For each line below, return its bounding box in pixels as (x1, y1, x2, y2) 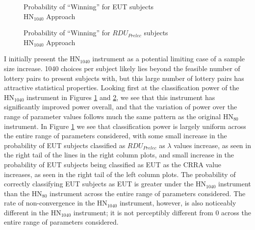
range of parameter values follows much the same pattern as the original (4, 111, 221, 121)
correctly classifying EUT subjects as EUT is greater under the (4, 179, 194, 189)
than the (4, 188, 30, 198)
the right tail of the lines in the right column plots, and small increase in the (4, 150, 234, 160)
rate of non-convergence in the (4, 198, 95, 208)
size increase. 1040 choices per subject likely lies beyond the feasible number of (4, 63, 240, 73)
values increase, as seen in (174, 140, 251, 150)
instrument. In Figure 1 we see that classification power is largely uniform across (4, 121, 246, 131)
